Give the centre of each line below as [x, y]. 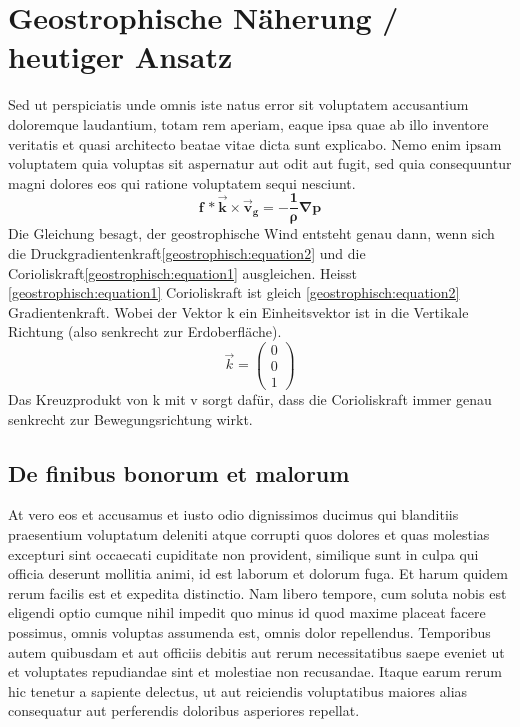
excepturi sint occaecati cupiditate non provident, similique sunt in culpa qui [243, 553]
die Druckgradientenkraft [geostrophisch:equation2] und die [187, 252]
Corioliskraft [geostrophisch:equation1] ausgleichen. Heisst [183, 272]
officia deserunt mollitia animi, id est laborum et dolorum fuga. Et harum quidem [258, 573]
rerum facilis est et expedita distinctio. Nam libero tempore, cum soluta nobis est [257, 592]
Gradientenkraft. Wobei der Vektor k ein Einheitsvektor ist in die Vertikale [238, 311]
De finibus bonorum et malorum [179, 472]
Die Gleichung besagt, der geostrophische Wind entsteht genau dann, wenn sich [251, 233]
